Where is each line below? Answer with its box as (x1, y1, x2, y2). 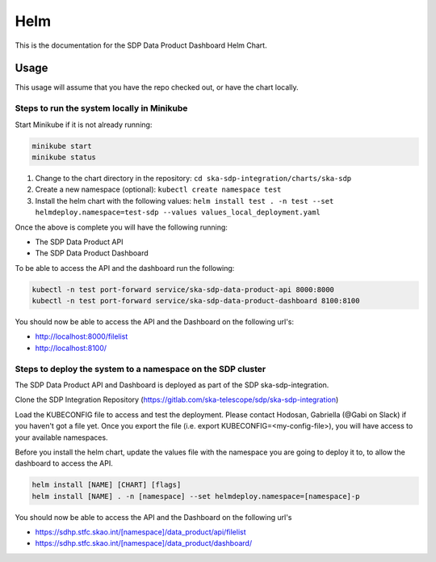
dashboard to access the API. (15, 458, 113, 468)
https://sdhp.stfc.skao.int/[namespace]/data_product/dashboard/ (35, 539, 253, 548)
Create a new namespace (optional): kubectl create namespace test (35, 184, 282, 194)
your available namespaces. (15, 433, 108, 442)
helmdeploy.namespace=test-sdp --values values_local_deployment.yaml (35, 208, 321, 218)
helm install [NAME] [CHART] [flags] (31, 480, 182, 489)
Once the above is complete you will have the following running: (15, 222, 228, 232)
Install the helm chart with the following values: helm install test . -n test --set (35, 196, 334, 205)
